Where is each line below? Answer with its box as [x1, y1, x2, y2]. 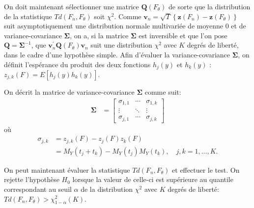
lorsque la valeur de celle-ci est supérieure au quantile [72, 174, 233, 184]
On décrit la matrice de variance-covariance [4, 87, 135, 97]
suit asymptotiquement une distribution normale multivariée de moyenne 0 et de [4, 21, 246, 31]
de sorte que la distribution [169, 1, 251, 11]
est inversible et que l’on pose [139, 30, 227, 40]
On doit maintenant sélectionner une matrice [4, 1, 139, 11]
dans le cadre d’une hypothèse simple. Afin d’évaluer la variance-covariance [4, 49, 230, 59]
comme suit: [144, 87, 181, 97]
